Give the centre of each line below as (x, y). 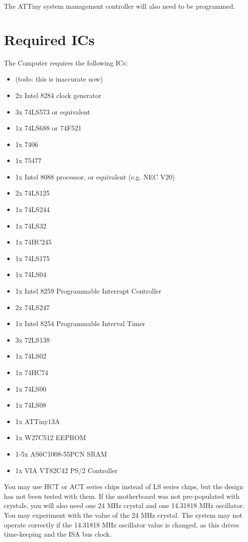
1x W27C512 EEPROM (51, 437)
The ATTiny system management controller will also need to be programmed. (120, 6)
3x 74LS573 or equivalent (53, 111)
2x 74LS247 (32, 307)
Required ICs (49, 39)
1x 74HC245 (33, 242)
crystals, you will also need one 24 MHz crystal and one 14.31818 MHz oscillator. (124, 505)
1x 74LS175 (32, 258)
